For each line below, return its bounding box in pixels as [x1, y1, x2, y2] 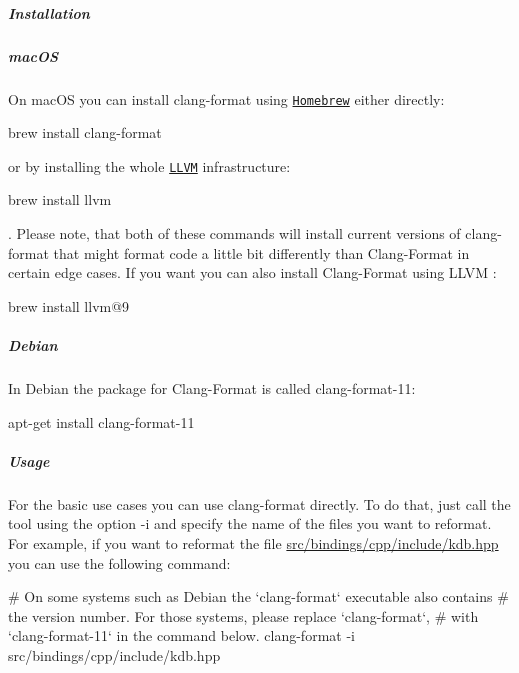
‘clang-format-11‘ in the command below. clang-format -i [8, 625, 355, 646]
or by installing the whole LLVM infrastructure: [8, 155, 291, 176]
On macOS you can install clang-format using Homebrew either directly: [8, 88, 445, 109]
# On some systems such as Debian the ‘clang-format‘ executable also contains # [8, 586, 509, 607]
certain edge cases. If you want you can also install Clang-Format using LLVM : [8, 262, 497, 283]
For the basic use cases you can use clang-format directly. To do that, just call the [8, 493, 511, 514]
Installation [8, 2, 90, 23]
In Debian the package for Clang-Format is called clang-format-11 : [8, 377, 416, 398]
